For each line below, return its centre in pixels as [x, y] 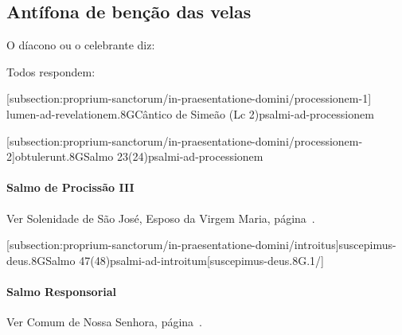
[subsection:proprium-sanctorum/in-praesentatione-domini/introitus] [173, 245]
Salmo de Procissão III [70, 187]
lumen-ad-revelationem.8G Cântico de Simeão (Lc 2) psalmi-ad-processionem [190, 113]
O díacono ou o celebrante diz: [81, 45]
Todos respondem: [51, 71]
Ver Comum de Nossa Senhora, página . [105, 322]
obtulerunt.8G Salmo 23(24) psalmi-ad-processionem [139, 156]
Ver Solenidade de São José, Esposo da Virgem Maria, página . [161, 218]
